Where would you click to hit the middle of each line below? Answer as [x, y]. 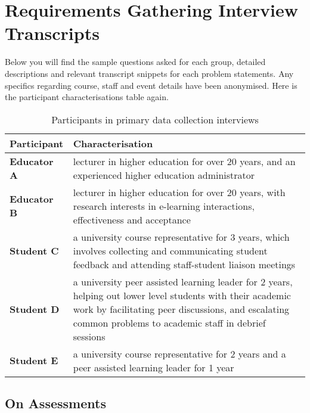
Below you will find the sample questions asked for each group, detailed [135, 62]
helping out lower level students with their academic [182, 295]
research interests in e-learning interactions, [164, 206]
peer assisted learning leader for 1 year [154, 367]
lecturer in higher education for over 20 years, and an [184, 161]
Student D [35, 309]
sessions [89, 336]
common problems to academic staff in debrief [169, 322]
